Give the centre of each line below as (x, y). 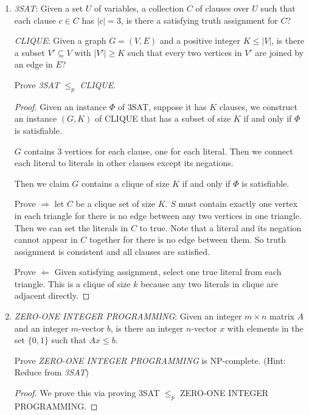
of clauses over (222, 8)
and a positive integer (200, 40)
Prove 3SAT (37, 84)
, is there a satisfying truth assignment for (199, 20)
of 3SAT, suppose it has (162, 106)
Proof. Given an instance (61, 106)
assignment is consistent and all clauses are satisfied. (112, 251)
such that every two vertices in (185, 52)
